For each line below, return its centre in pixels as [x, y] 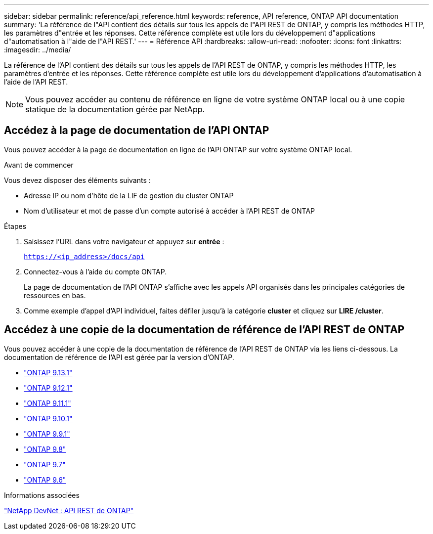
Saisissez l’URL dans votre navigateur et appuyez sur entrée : [124, 241]
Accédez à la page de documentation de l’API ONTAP [137, 131]
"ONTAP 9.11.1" [47, 403]
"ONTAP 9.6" [45, 480]
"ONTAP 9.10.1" [48, 418]
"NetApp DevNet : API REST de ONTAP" [69, 510]
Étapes [15, 226]
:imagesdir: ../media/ [38, 50]
